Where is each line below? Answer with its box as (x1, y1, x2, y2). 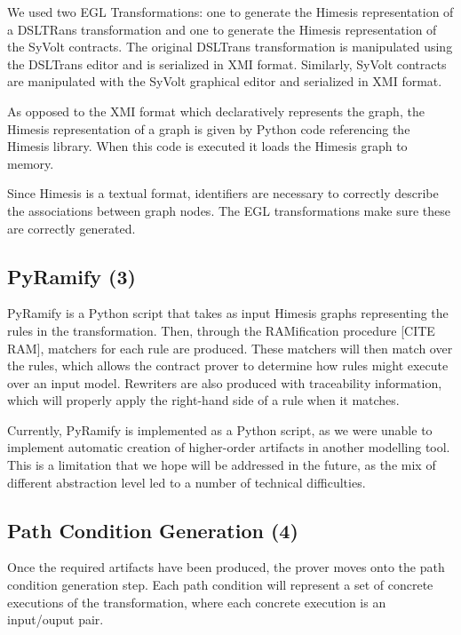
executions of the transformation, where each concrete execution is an (7, 592, 386, 611)
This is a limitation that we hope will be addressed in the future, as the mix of (7, 456, 436, 474)
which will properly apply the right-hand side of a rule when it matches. (7, 391, 400, 409)
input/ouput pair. (7, 610, 104, 629)
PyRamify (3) (7, 262, 136, 290)
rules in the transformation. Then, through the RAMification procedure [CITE (7, 321, 435, 339)
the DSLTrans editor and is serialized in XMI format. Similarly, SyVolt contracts (7, 54, 447, 73)
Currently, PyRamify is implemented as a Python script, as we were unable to (7, 420, 433, 439)
